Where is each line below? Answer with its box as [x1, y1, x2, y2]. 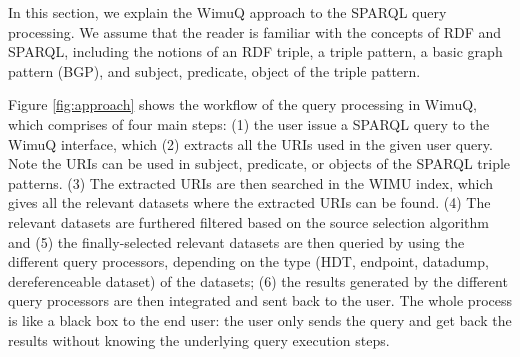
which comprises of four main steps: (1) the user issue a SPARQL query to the [8, 113, 490, 134]
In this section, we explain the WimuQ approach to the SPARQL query [8, 2, 447, 22]
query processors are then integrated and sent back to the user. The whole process [8, 290, 512, 311]
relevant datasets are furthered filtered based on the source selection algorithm [8, 211, 489, 232]
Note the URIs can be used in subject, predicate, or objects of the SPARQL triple [8, 153, 511, 174]
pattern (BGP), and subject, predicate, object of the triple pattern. [8, 60, 421, 81]
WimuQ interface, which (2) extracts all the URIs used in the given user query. [8, 133, 493, 154]
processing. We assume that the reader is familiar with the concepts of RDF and [8, 21, 502, 42]
